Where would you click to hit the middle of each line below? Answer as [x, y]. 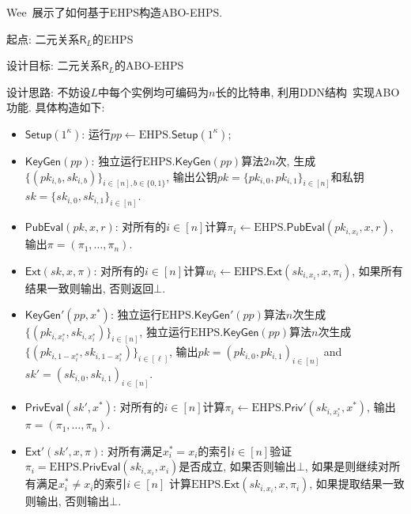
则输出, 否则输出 [67, 501]
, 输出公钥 [192, 176]
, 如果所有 [377, 270]
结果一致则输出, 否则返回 [89, 287]
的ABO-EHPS [149, 65]
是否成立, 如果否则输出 [238, 466]
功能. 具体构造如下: [56, 107]
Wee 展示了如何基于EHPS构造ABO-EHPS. [115, 12]
